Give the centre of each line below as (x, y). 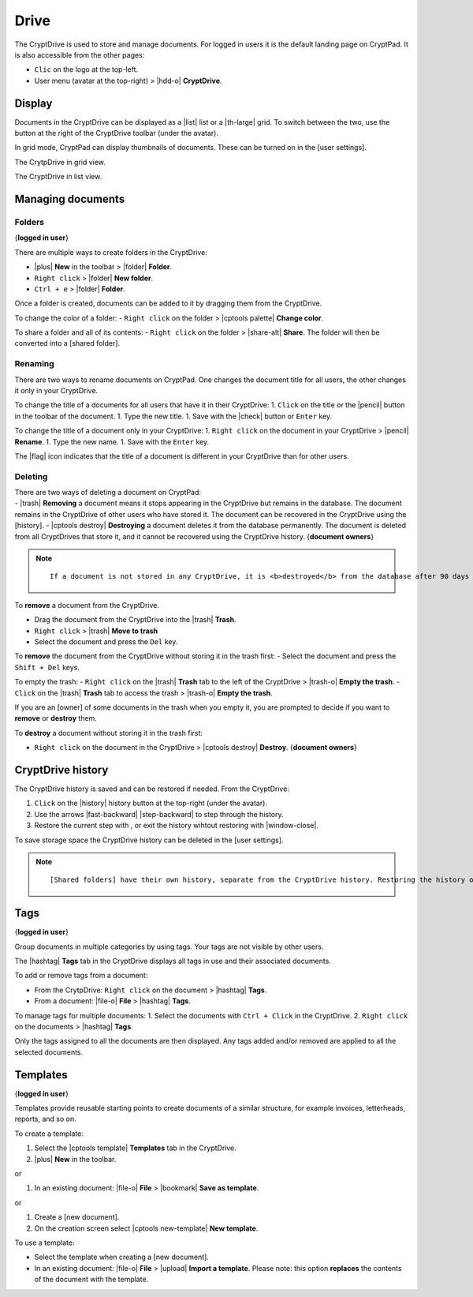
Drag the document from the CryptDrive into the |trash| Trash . (135, 620)
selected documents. (49, 1052)
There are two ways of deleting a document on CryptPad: (108, 493)
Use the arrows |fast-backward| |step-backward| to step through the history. (159, 814)
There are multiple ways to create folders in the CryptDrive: (111, 252)
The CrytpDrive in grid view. (60, 162)
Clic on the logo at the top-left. (86, 69)
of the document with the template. (91, 1280)
